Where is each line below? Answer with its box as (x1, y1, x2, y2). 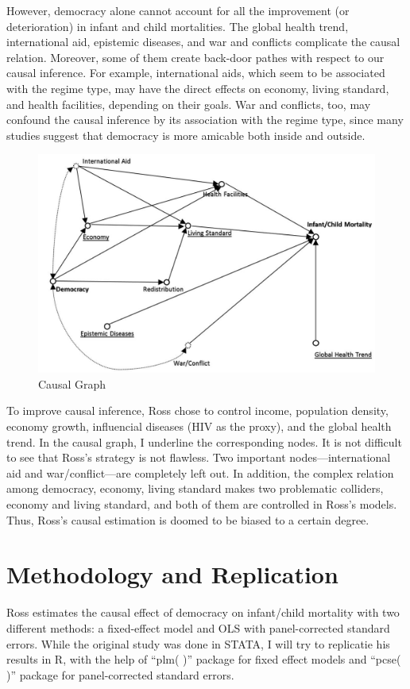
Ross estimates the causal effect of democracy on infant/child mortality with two (6, 604, 400, 621)
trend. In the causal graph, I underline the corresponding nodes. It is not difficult (6, 433, 402, 450)
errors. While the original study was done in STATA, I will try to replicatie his (6, 635, 390, 652)
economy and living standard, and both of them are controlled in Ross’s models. (6, 496, 397, 513)
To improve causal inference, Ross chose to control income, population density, (6, 402, 389, 419)
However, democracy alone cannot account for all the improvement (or (6, 2, 350, 18)
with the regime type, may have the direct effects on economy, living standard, (6, 79, 389, 96)
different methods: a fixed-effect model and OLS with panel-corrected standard (6, 619, 390, 636)
